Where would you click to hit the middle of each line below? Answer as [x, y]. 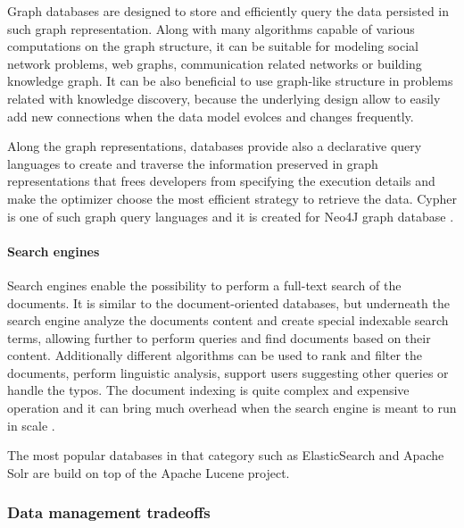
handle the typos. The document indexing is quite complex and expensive [208, 390]
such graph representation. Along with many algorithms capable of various [211, 28]
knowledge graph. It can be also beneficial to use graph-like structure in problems [230, 81]
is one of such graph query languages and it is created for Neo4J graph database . [231, 216]
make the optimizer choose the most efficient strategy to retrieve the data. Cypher [232, 198]
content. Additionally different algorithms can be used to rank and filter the [215, 355]
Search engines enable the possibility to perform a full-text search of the [204, 285]
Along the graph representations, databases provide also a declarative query [215, 146]
